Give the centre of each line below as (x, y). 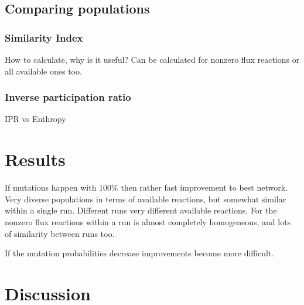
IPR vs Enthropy (35, 119)
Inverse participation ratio (68, 97)
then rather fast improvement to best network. (204, 187)
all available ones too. (43, 71)
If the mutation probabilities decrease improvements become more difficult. (139, 253)
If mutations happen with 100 (58, 187)
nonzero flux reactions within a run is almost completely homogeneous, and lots (148, 221)
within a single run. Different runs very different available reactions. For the (141, 210)
